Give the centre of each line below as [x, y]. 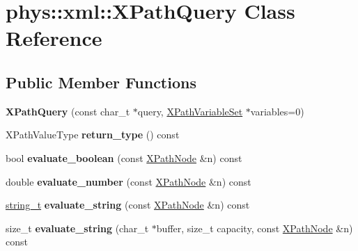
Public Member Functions [101, 82]
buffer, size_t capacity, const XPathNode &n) [255, 228]
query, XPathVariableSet [190, 111]
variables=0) [277, 111]
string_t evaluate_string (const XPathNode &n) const [128, 205]
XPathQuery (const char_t [68, 111]
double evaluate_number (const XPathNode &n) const [129, 181]
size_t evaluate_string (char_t [77, 228]
